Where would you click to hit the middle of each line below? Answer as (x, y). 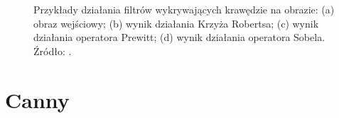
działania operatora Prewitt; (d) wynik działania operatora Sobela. (179, 37)
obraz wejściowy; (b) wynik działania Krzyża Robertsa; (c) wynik (176, 23)
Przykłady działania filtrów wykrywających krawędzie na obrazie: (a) (184, 9)
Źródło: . (53, 51)
